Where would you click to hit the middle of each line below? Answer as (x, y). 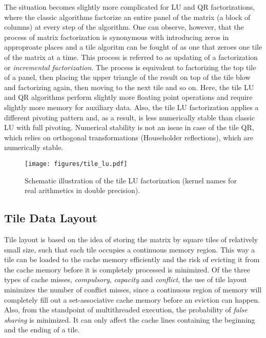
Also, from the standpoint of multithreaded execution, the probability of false (126, 310)
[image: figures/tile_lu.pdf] (76, 164)
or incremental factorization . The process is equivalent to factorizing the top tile (130, 67)
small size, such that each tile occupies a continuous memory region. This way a (130, 249)
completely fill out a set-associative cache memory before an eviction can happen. (132, 299)
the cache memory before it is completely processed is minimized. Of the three (127, 269)
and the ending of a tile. (42, 330)
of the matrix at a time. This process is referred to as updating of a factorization (131, 57)
